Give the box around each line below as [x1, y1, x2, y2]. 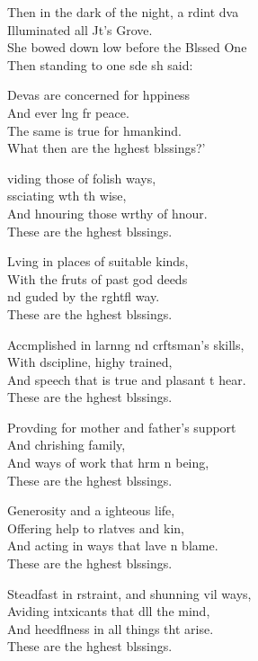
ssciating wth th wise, [7, 186, 127, 205]
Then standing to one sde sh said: [7, 55, 193, 74]
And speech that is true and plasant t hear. [7, 370, 246, 389]
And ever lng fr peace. [7, 103, 129, 121]
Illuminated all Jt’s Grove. [7, 20, 153, 39]
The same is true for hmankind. [7, 121, 182, 139]
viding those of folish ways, [7, 168, 156, 187]
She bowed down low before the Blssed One [7, 38, 247, 57]
